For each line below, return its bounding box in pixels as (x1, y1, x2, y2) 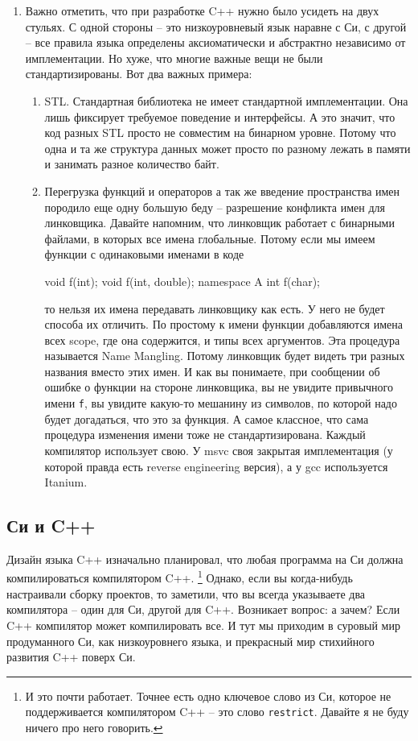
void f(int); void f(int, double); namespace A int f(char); (44, 272, 320, 289)
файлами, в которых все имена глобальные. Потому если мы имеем (44, 230, 375, 246)
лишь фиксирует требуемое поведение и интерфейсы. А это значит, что (44, 108, 395, 125)
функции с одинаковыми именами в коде (44, 246, 244, 263)
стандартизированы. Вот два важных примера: (25, 65, 252, 82)
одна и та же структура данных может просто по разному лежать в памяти (44, 139, 411, 156)
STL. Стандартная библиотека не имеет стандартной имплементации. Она (44, 92, 408, 109)
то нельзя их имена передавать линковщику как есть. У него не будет (44, 300, 385, 317)
